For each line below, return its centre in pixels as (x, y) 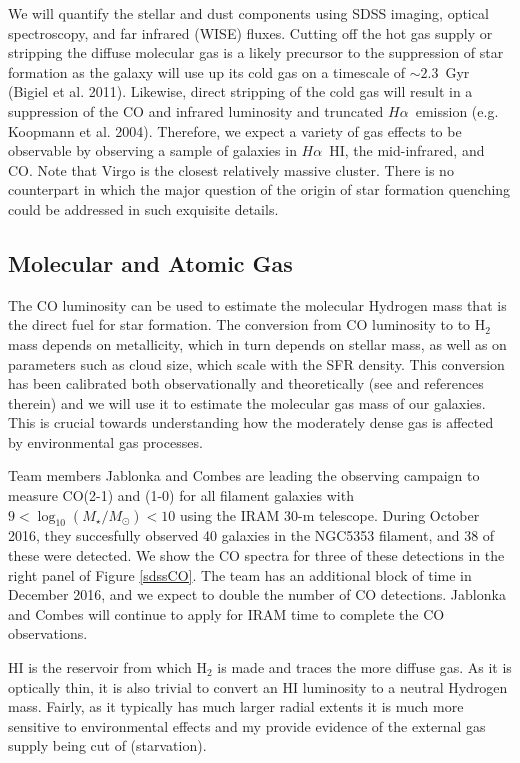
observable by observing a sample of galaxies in (152, 150)
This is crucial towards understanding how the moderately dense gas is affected (251, 422)
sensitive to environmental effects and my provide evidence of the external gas (247, 725)
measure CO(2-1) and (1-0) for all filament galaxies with (181, 495)
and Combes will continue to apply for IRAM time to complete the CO (226, 613)
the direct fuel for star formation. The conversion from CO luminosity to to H (247, 324)
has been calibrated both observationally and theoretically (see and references (246, 383)
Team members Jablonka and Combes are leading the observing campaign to (244, 475)
